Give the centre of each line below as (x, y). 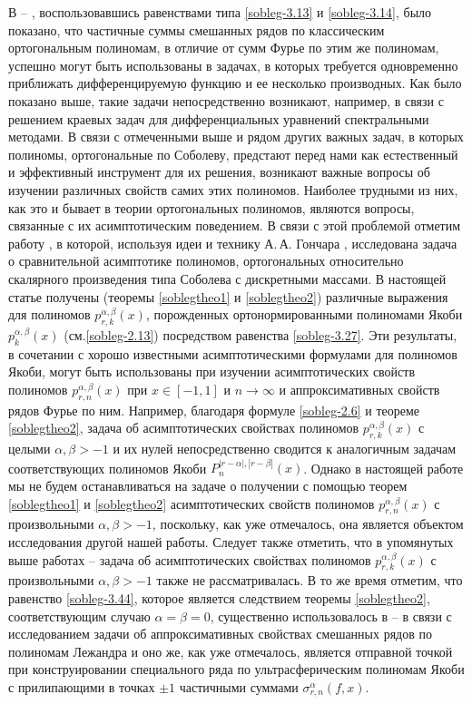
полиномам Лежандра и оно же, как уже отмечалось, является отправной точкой (231, 651)
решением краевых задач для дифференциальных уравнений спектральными (219, 118)
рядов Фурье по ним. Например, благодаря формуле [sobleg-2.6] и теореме (214, 410)
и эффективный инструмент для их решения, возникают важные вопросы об (219, 172)
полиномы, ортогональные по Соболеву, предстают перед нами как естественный (233, 154)
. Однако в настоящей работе (383, 468)
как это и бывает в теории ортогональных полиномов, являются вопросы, (211, 207)
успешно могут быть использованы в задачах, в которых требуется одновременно (233, 65)
